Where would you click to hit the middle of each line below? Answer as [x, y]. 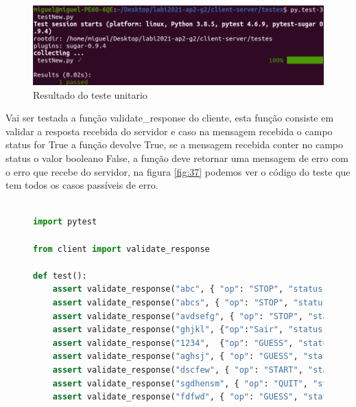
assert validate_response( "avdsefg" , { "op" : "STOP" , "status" [200, 316]
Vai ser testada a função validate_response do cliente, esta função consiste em [170, 118]
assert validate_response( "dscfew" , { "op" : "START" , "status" [200, 370]
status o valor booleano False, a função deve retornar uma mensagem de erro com [177, 158]
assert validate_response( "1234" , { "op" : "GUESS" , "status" [195, 343]
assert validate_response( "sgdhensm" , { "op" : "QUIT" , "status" [202, 383]
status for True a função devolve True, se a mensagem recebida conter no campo [174, 144]
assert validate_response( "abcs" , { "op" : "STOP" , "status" [192, 302]
